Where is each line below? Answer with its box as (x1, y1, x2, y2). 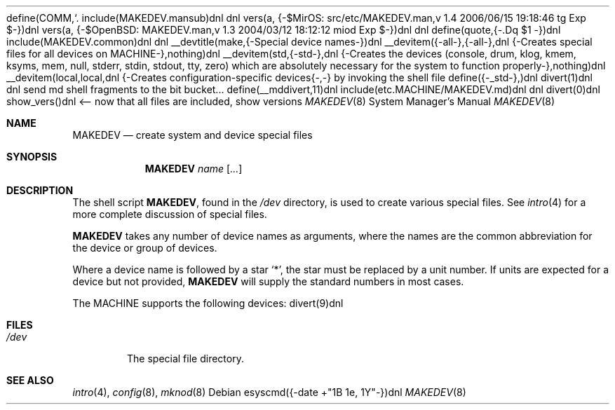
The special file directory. (127, 353, 244, 364)
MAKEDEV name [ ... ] (144, 163, 243, 175)
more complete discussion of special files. (72, 208, 267, 220)
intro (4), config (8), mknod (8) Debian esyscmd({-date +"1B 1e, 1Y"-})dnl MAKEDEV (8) (72, 386, 466, 398)
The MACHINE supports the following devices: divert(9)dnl (72, 297, 344, 309)
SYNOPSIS (6, 151, 58, 163)
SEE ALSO (6, 374, 54, 386)
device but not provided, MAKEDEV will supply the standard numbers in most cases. (72, 275, 464, 287)
